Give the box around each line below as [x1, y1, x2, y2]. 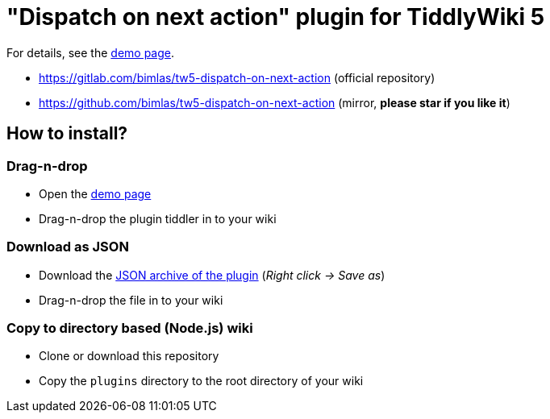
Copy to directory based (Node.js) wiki [6, 320, 253, 337]
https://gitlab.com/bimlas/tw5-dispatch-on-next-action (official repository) [39, 70, 435, 85]
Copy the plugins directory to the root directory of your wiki [39, 374, 364, 388]
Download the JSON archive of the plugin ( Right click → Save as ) [39, 268, 385, 282]
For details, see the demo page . [6, 45, 175, 60]
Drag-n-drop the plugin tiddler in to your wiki [39, 211, 277, 226]
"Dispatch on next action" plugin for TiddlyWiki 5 [6, 3, 545, 31]
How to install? [6, 123, 128, 144]
